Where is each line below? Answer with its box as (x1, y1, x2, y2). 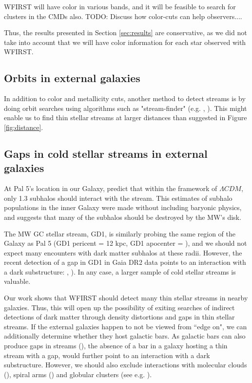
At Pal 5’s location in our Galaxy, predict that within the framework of (4, 183, 217, 193)
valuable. (4, 276, 31, 286)
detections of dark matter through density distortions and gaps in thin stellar (4, 312, 235, 322)
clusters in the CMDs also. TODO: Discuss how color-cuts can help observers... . (4, 11, 242, 21)
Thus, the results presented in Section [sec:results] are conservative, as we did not (4, 27, 247, 38)
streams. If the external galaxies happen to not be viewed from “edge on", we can (4, 321, 247, 331)
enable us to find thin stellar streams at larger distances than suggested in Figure (4, 112, 247, 123)
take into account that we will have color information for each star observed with (4, 37, 246, 47)
